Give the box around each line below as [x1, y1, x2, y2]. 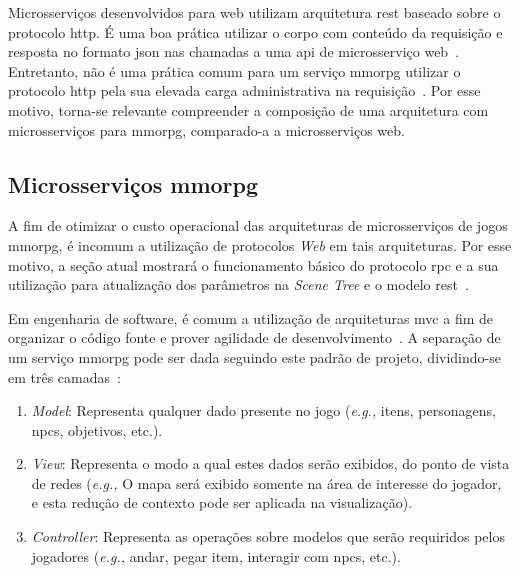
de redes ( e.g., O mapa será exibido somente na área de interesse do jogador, [31, 472, 502, 493]
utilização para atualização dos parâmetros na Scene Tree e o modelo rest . [8, 274, 469, 295]
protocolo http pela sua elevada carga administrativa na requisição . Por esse [8, 80, 481, 101]
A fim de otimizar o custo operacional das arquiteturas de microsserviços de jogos [8, 215, 508, 236]
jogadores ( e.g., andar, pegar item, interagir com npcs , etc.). [31, 545, 401, 566]
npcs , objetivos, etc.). [31, 419, 163, 440]
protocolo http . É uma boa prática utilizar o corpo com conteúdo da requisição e [8, 21, 503, 42]
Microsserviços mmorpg [8, 168, 259, 199]
